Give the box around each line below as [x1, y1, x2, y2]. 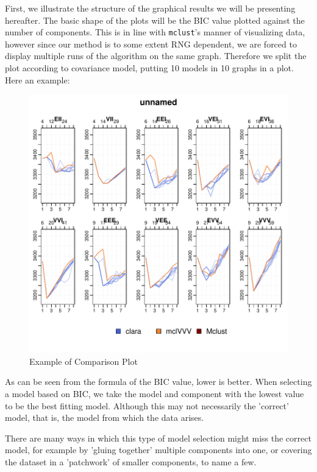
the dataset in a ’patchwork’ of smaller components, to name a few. [5, 455, 257, 468]
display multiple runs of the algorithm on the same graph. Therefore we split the [5, 49, 307, 62]
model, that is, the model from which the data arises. [5, 411, 204, 424]
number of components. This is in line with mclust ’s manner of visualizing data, [5, 26, 305, 38]
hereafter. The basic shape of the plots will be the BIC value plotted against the [5, 13, 305, 26]
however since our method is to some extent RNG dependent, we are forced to [5, 37, 297, 50]
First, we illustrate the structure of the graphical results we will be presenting [5, 2, 296, 14]
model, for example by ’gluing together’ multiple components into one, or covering [5, 443, 312, 456]
